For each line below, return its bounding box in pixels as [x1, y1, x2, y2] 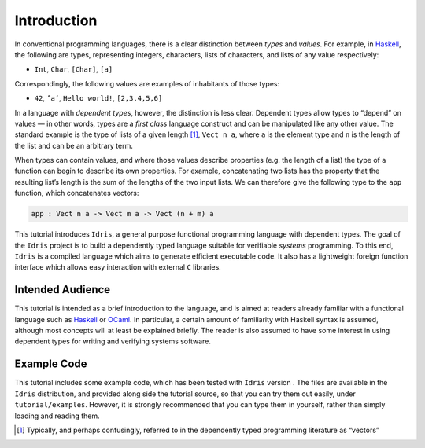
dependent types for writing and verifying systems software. [14, 336, 212, 346]
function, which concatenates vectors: [14, 189, 139, 198]
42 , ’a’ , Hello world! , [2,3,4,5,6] [34, 94, 163, 103]
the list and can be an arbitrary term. [14, 141, 133, 150]
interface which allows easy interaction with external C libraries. [14, 263, 222, 272]
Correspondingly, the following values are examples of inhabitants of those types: [14, 79, 279, 88]
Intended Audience [14, 283, 111, 296]
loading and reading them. [14, 411, 100, 420]
